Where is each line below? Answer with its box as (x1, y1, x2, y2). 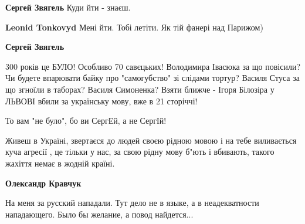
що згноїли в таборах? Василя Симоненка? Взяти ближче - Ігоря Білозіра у (5, 83, 274, 95)
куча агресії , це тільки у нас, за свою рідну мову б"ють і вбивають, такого (5, 145, 274, 158)
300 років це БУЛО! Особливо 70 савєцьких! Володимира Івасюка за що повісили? (5, 60, 301, 72)
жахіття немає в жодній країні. (5, 157, 115, 169)
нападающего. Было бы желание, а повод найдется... (5, 208, 194, 220)
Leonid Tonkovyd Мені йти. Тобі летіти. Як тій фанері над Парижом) (5, 21, 263, 33)
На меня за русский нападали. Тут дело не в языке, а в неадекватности (5, 196, 259, 209)
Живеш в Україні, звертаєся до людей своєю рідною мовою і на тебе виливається (5, 134, 297, 146)
